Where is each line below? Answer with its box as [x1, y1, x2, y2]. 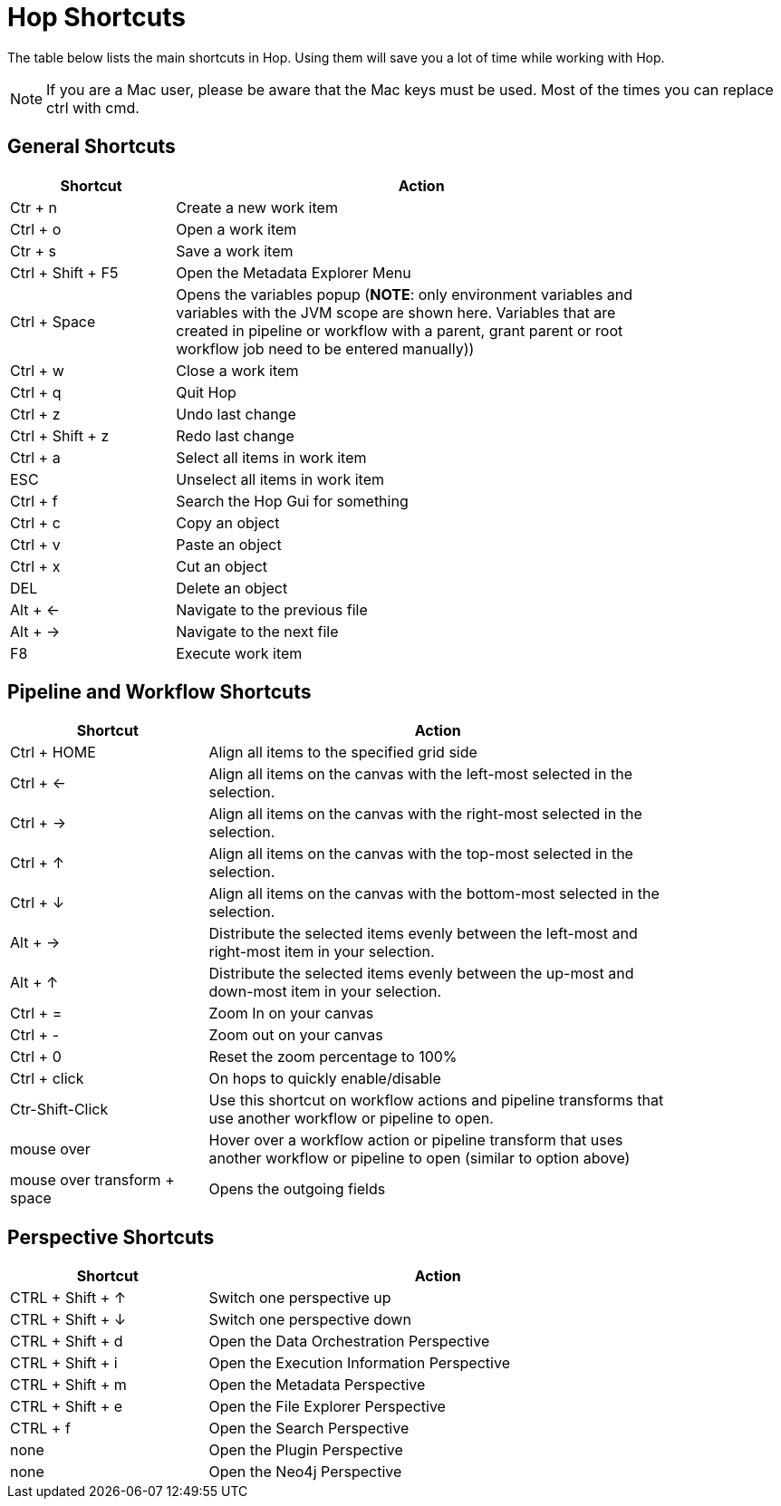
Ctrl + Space [10, 312, 96, 331]
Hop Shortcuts [7, 2, 186, 33]
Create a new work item [176, 198, 338, 217]
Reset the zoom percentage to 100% [208, 1047, 458, 1067]
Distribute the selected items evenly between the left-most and [208, 924, 638, 943]
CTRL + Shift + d [10, 1332, 123, 1351]
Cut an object [176, 556, 268, 575]
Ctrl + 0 [10, 1047, 62, 1067]
